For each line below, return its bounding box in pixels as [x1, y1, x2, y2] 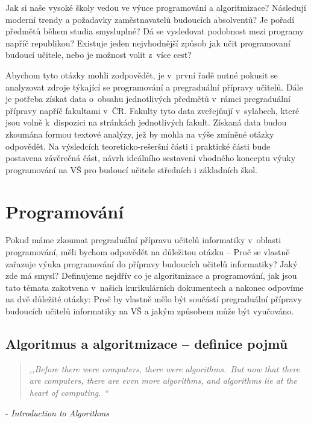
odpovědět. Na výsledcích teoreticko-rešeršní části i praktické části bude [5, 139, 271, 152]
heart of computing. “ [29, 386, 108, 398]
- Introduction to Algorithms [5, 406, 110, 419]
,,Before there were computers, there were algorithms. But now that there [29, 362, 300, 375]
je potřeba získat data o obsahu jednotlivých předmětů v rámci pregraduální [5, 92, 291, 105]
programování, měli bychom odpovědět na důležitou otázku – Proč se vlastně [5, 246, 290, 258]
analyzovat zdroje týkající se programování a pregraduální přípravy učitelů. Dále [5, 80, 303, 93]
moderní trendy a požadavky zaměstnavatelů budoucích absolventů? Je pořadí [5, 13, 295, 25]
